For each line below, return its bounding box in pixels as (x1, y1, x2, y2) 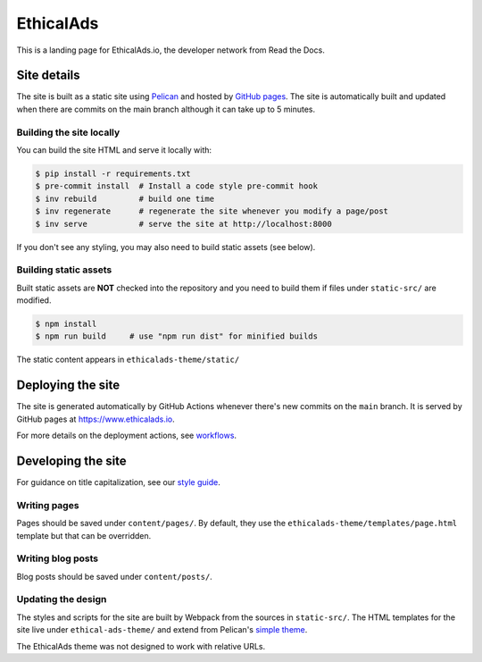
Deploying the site (16, 378, 120, 393)
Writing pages (16, 499, 79, 511)
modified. (16, 295, 52, 306)
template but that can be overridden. (16, 530, 152, 540)
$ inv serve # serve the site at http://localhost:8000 (35, 219, 332, 229)
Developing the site (16, 453, 127, 468)
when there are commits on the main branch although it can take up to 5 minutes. (16, 104, 316, 114)
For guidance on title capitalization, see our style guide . (16, 477, 220, 487)
